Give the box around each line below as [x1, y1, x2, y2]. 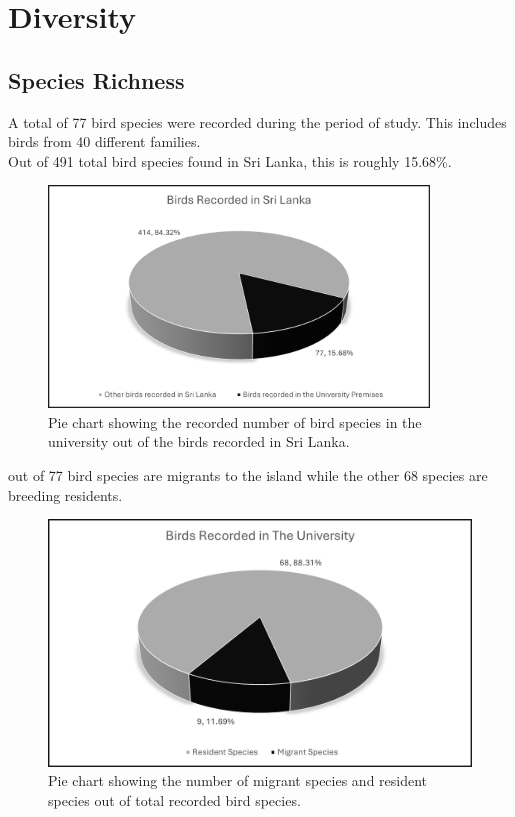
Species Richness [8, 64, 185, 95]
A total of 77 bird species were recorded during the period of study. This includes [8, 111, 507, 132]
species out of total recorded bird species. [48, 789, 301, 810]
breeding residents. [8, 484, 123, 505]
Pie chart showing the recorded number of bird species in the [48, 411, 422, 432]
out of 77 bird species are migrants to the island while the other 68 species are [8, 464, 488, 485]
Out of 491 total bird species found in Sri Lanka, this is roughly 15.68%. [8, 150, 452, 171]
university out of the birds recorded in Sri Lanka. [48, 431, 350, 452]
